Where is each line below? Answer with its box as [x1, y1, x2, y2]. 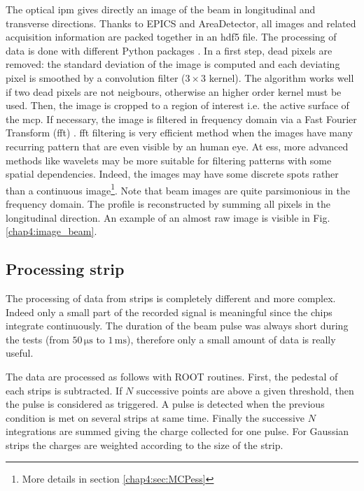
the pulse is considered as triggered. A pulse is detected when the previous [6, 397, 325, 411]
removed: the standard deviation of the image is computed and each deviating [6, 57, 340, 71]
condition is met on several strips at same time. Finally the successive [6, 410, 305, 425]
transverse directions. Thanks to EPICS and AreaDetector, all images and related [6, 15, 356, 30]
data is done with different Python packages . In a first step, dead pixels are [6, 43, 332, 57]
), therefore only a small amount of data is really [127, 332, 336, 346]
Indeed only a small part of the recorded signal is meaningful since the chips [6, 304, 332, 319]
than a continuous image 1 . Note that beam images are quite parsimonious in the [6, 180, 350, 197]
